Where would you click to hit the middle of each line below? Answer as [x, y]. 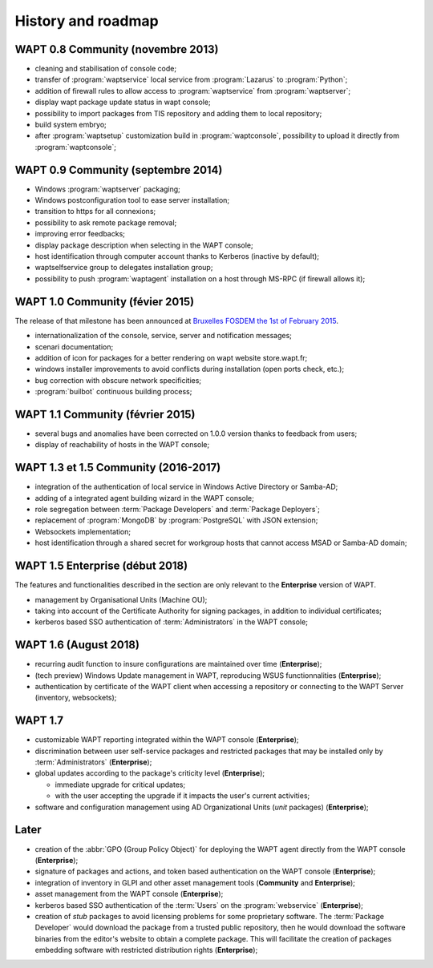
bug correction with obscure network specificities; [118, 380]
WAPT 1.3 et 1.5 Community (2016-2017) [118, 468]
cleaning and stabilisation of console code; [105, 69]
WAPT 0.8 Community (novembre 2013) [117, 49]
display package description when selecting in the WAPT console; [144, 245]
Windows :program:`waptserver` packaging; [107, 189]
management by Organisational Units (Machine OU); [121, 599]
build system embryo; [71, 125]
